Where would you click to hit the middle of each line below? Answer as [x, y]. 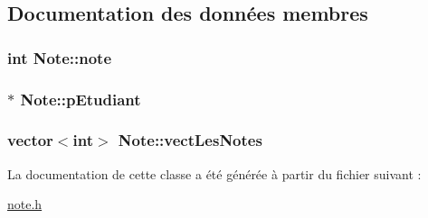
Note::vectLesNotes [190, 140]
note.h [25, 204]
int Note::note [60, 57]
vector [30, 140]
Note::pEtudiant [81, 99]
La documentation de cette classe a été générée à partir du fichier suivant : [214, 173]
